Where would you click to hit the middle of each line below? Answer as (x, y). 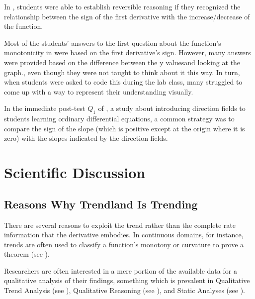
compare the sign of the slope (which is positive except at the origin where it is (125, 128)
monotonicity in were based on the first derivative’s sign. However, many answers (127, 52)
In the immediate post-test (45, 108)
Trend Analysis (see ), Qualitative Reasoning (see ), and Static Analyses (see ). (125, 290)
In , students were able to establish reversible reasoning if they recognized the (122, 6)
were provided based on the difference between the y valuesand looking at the (122, 62)
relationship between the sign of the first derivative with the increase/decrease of (127, 16)
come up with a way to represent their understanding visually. (99, 91)
